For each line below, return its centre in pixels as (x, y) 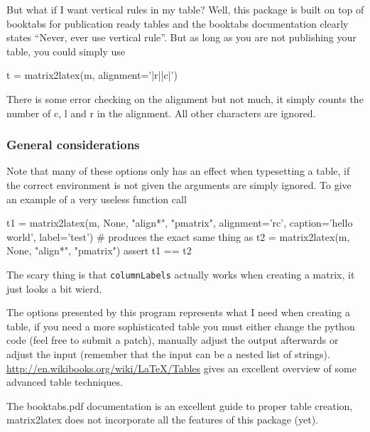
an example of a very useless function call (97, 199)
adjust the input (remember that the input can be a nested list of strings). (168, 353)
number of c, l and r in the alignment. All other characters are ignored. (161, 113)
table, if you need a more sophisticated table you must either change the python (181, 326)
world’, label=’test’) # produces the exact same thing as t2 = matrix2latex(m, (178, 236)
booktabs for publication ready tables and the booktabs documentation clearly (178, 23)
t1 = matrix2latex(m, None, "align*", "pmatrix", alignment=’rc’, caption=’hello (180, 223)
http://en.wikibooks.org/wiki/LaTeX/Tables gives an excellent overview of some (181, 368)
